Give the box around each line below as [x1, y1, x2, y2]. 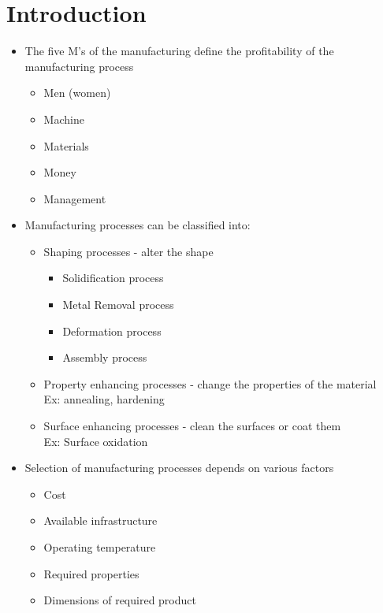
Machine [43, 110, 84, 127]
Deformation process [62, 322, 162, 339]
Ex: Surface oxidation [43, 433, 148, 449]
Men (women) [43, 84, 111, 101]
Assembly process [62, 349, 147, 366]
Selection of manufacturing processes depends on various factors [24, 459, 334, 476]
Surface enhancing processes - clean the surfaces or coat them [43, 418, 341, 434]
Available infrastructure [43, 512, 158, 529]
